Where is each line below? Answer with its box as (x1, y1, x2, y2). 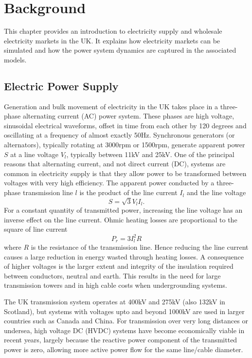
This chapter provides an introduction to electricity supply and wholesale (4, 26, 222, 36)
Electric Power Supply (4, 78, 119, 93)
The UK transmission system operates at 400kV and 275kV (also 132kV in (4, 296, 225, 306)
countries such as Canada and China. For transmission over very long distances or (4, 316, 248, 326)
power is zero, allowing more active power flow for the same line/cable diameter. (4, 344, 243, 354)
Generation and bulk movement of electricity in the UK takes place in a (4, 101, 218, 111)
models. (4, 54, 27, 64)
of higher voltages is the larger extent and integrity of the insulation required (4, 261, 234, 271)
